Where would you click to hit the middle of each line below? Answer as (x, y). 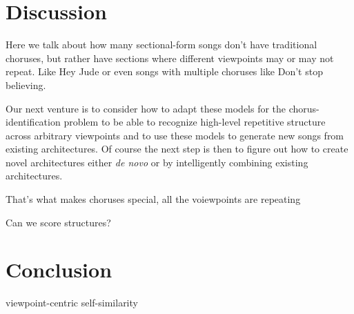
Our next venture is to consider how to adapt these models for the (146, 108)
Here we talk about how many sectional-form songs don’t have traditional (161, 45)
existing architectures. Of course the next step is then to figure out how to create (177, 149)
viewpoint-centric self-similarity (72, 303)
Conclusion (59, 269)
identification (33, 122)
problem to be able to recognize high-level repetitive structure (195, 122)
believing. (26, 85)
